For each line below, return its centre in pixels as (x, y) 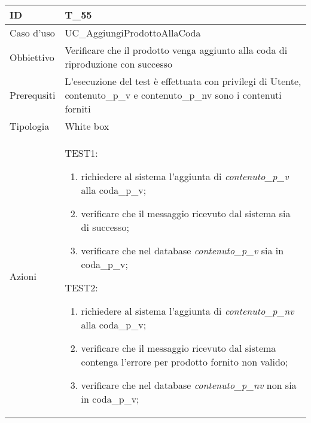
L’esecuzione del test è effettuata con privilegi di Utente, (183, 81)
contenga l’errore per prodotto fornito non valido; (185, 362)
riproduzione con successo (118, 64)
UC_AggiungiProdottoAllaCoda (133, 33)
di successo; (105, 227)
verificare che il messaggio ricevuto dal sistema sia (186, 213)
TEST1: (81, 153)
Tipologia (30, 126)
